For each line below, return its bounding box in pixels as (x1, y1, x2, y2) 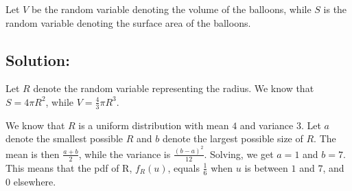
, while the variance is (78, 146, 171, 161)
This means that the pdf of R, (5, 160, 132, 175)
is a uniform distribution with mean (78, 117, 229, 132)
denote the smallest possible (5, 131, 124, 146)
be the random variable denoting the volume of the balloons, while (31, 2, 312, 16)
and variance (239, 117, 294, 132)
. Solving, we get (204, 146, 274, 161)
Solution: (5, 49, 70, 70)
